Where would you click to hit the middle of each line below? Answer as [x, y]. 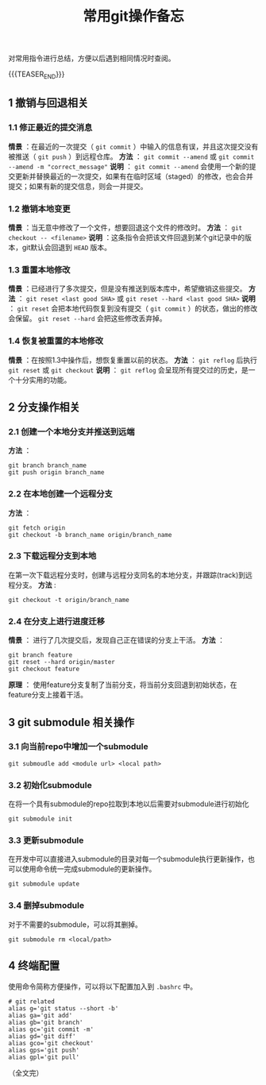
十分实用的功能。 [43, 380]
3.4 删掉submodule [46, 905]
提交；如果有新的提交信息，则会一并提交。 [78, 186]
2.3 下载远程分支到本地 [52, 556]
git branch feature [40, 655]
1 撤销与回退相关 [48, 103]
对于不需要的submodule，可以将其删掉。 [75, 924]
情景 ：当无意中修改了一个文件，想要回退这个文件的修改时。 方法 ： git [125, 227]
